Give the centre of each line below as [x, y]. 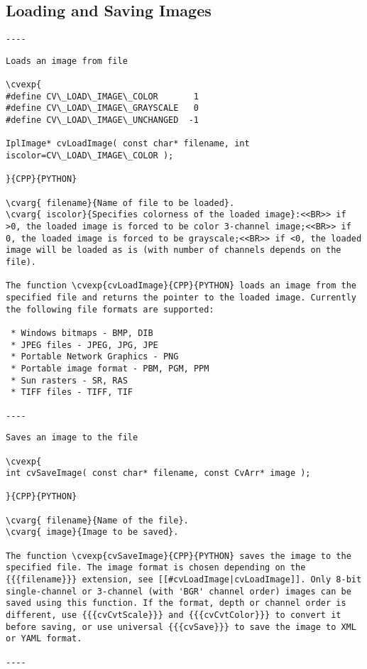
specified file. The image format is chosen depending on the [156, 568]
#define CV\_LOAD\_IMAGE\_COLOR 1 [103, 96]
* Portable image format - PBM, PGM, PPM [110, 368]
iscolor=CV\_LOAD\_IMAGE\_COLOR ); [90, 156]
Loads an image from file [67, 61]
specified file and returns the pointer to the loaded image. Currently [181, 297]
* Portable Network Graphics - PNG [95, 357]
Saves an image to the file [72, 438]
